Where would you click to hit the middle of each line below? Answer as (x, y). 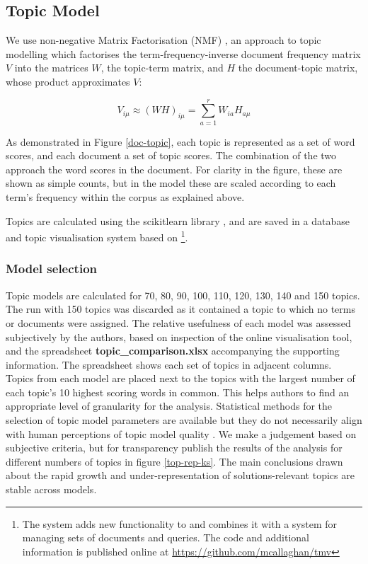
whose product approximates (68, 81)
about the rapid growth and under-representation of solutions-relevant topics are (180, 475)
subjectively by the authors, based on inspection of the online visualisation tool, (179, 336)
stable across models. (51, 489)
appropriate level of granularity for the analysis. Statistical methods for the (169, 406)
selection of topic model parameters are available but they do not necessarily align (184, 420)
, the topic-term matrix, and (162, 68)
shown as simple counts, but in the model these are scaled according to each (171, 183)
